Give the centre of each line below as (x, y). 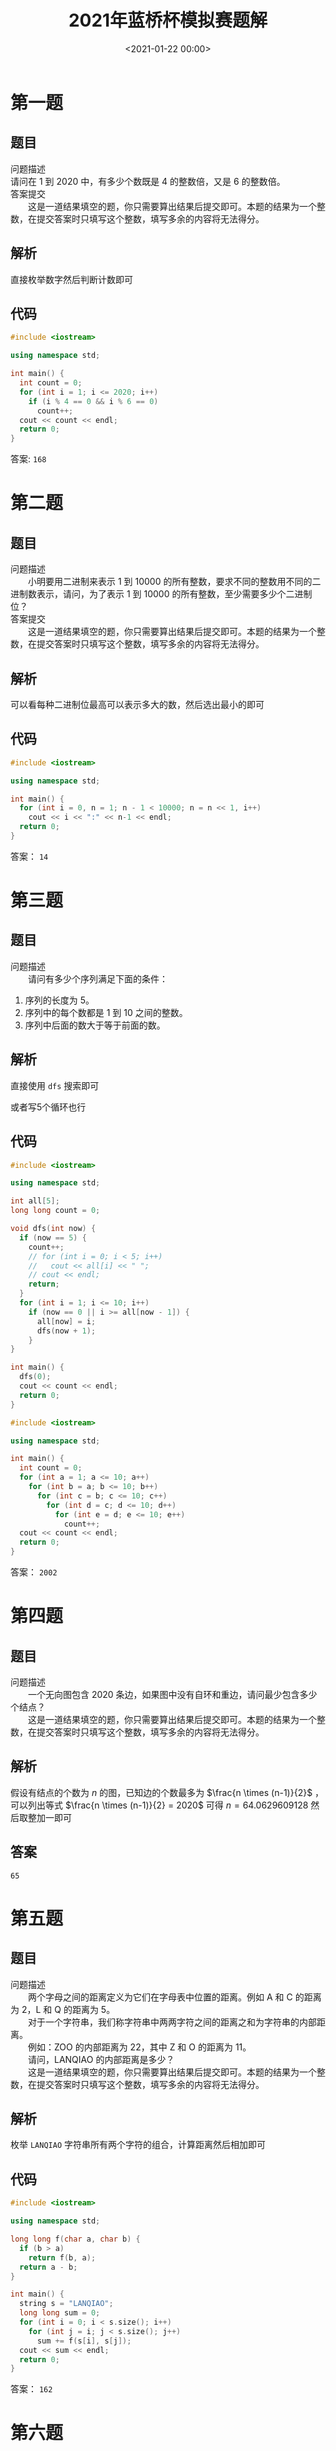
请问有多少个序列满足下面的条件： (97, 978)
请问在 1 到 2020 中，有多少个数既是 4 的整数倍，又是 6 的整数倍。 (148, 181)
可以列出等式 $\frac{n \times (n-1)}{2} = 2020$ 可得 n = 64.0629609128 (159, 1805)
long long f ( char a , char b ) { (75, 2239)
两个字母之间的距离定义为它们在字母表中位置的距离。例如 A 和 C (160, 1997)
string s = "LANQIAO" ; (66, 2304)
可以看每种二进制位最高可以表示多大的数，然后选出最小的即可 (137, 704)
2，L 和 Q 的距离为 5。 (68, 2009)
